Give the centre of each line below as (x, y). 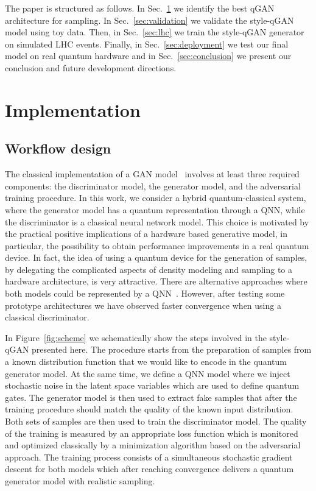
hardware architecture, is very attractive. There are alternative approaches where (156, 281)
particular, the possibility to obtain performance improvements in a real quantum (157, 245)
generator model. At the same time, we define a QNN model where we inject (148, 373)
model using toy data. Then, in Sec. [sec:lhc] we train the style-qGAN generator (155, 32)
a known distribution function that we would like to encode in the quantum (146, 362)
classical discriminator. (47, 317)
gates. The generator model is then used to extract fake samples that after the (151, 397)
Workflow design (58, 148)
